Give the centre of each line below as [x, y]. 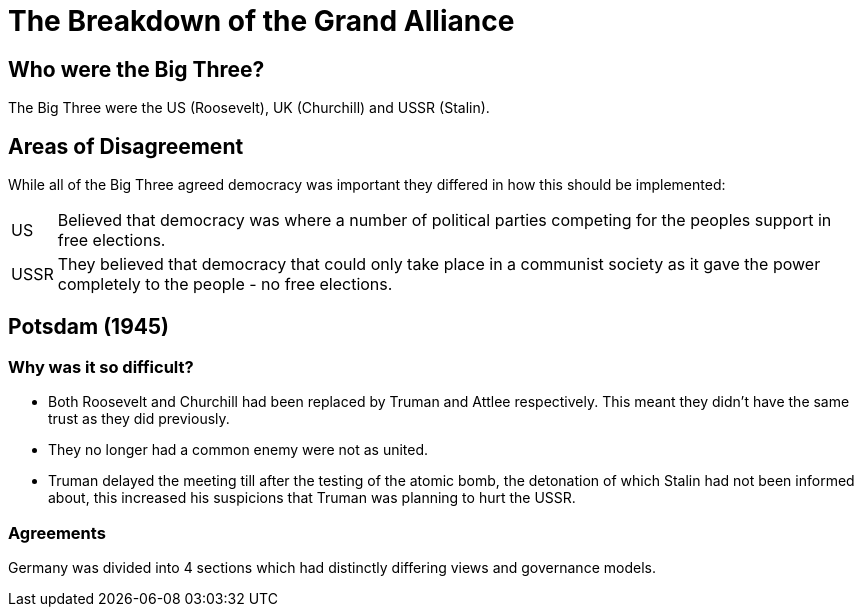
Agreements [57, 532]
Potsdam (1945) [88, 327]
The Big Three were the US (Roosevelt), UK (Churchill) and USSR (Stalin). [249, 108]
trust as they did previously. [139, 419]
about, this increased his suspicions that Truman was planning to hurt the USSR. [312, 498]
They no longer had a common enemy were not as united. [238, 450]
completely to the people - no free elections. [225, 284]
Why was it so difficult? [101, 366]
